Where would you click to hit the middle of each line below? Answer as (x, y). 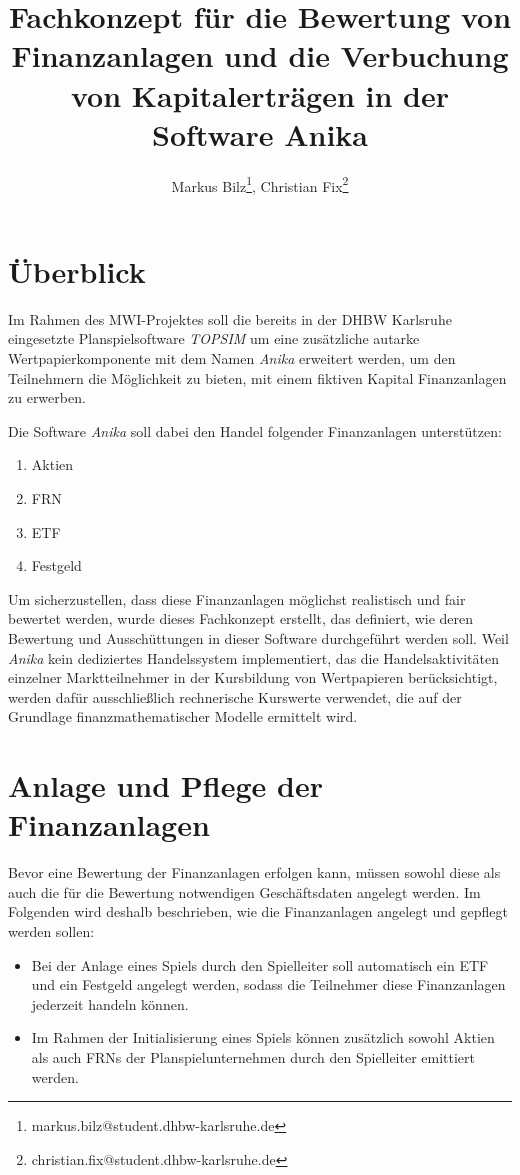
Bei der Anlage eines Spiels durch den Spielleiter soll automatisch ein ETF (260, 964)
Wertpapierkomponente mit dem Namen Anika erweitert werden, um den (232, 358)
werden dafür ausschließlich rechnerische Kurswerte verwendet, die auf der (235, 696)
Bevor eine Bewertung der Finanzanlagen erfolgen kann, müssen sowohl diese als (254, 872)
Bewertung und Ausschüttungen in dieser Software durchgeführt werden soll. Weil (258, 638)
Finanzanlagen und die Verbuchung (260, 55)
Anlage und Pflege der (165, 785)
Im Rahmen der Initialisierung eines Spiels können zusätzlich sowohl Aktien (263, 1037)
